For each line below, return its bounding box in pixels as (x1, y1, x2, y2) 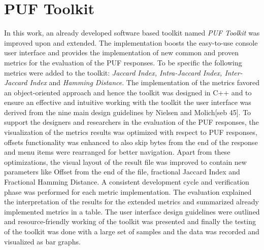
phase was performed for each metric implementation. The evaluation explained (4, 186, 252, 197)
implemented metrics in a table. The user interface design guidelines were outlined (4, 206, 260, 217)
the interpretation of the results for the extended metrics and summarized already (4, 196, 259, 207)
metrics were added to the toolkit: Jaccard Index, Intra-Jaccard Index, (4, 67, 222, 78)
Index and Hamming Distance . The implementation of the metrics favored (29, 77, 260, 88)
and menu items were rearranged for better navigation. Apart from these (4, 147, 230, 157)
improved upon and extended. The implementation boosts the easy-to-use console (4, 37, 258, 48)
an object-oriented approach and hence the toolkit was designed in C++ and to (4, 87, 252, 97)
